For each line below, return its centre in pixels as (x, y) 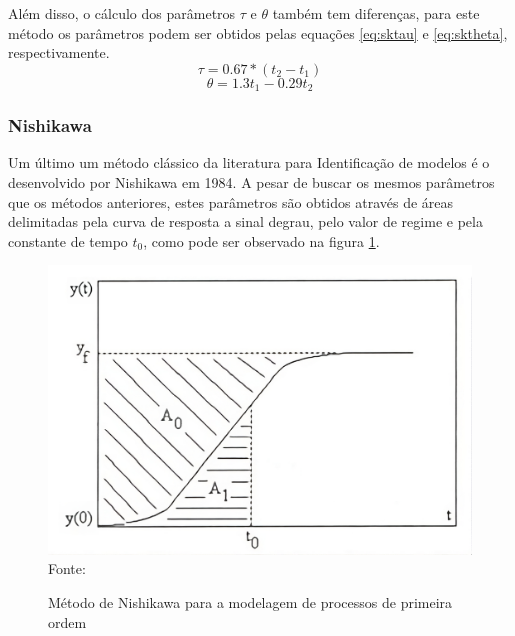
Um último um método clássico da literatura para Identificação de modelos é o (249, 162)
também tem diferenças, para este (376, 13)
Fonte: (67, 568)
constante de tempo (68, 240)
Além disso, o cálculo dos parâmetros (122, 13)
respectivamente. (59, 52)
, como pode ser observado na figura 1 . (261, 240)
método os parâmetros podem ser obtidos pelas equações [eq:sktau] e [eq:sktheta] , (258, 32)
